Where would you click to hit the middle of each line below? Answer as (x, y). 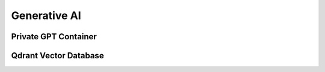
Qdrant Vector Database (58, 56)
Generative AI (46, 15)
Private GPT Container (54, 37)
